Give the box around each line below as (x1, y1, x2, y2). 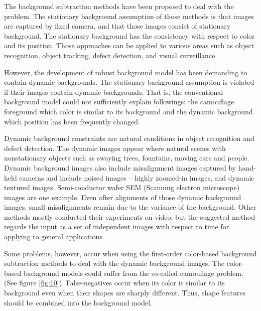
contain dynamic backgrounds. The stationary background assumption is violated (4, 77, 254, 87)
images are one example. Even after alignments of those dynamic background (4, 192, 241, 202)
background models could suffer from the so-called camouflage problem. (23, 267, 243, 278)
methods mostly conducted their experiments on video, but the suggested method (4, 211, 255, 222)
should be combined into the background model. (4, 297, 152, 307)
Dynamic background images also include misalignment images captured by (4, 162, 236, 173)
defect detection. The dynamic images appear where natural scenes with (4, 142, 226, 153)
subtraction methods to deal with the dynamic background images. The (4, 258, 224, 268)
